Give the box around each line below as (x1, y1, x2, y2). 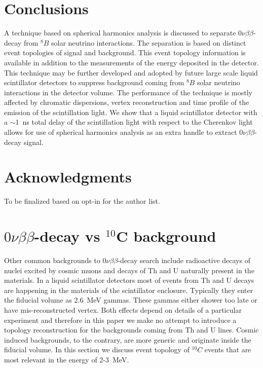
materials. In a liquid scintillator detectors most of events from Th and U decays (4, 275, 254, 285)
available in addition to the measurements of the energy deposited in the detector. (4, 57, 259, 67)
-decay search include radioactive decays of (118, 255, 250, 266)
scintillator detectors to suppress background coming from (4, 77, 184, 88)
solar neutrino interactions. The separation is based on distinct (51, 37, 246, 48)
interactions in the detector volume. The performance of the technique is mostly (4, 87, 252, 97)
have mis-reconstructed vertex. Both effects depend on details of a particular (4, 305, 242, 315)
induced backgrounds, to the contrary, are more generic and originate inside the (4, 334, 251, 345)
